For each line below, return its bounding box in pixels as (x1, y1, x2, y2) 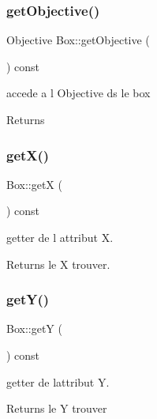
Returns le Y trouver (6, 400, 107, 417)
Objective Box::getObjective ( (6, 32, 150, 48)
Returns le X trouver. (6, 255, 110, 272)
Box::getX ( (6, 176, 62, 192)
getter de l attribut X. (6, 229, 114, 245)
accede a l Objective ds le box (6, 85, 151, 101)
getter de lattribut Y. (6, 373, 110, 390)
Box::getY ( (6, 320, 62, 337)
